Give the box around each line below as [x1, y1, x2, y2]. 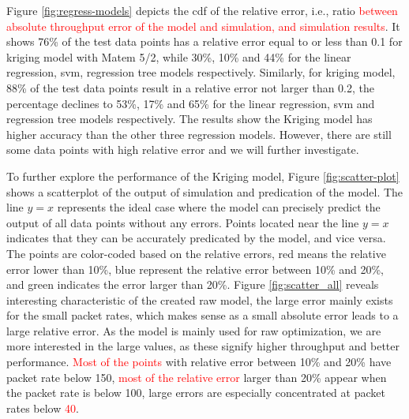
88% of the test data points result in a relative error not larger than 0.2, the [6, 79, 375, 95]
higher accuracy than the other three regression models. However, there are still [6, 125, 392, 142]
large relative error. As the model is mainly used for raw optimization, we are [6, 322, 381, 339]
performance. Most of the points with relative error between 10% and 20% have [6, 354, 392, 370]
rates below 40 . [6, 399, 79, 416]
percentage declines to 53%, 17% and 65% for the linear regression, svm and [6, 95, 375, 111]
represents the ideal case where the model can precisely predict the [57, 199, 381, 215]
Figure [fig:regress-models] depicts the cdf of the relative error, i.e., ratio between [6, 2, 398, 18]
